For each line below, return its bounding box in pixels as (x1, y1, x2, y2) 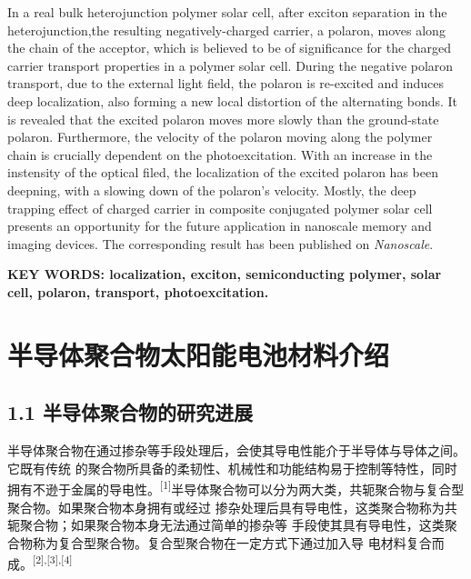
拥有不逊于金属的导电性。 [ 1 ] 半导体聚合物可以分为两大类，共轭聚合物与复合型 (7, 477, 465, 498)
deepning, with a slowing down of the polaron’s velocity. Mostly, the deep (7, 180, 416, 199)
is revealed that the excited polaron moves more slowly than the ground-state (7, 109, 439, 128)
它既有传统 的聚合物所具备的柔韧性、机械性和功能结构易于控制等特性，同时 (7, 458, 457, 477)
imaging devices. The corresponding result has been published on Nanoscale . (7, 234, 434, 253)
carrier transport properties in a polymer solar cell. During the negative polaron (7, 55, 454, 75)
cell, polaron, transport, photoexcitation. (7, 282, 269, 301)
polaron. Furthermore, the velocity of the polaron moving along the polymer (7, 127, 433, 146)
